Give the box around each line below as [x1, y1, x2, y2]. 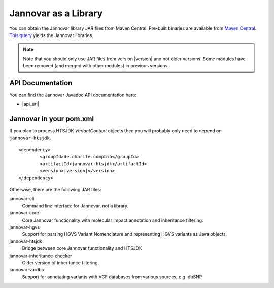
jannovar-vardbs [9, 267, 44, 273]
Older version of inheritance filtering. [22, 259, 99, 266]
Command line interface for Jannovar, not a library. [22, 203, 129, 209]
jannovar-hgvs [9, 224, 40, 230]
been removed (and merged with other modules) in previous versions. [23, 63, 169, 69]
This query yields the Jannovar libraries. [9, 32, 94, 38]
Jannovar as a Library [9, 8, 103, 19]
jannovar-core [9, 210, 39, 216]
